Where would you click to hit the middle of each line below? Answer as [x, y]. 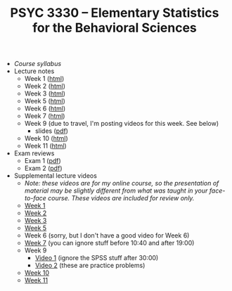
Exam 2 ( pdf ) [43, 168]
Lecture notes [34, 71]
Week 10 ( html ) [46, 138]
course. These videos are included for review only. [121, 198]
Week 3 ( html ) [45, 93]
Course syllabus [38, 64]
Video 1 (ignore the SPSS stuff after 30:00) [97, 258]
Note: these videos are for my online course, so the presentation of [122, 183]
